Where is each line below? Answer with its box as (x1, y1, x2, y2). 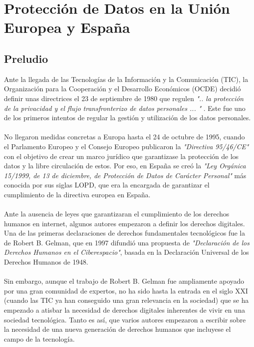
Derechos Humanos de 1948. (4, 257, 88, 267)
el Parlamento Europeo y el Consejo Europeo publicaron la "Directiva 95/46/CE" (4, 141, 249, 151)
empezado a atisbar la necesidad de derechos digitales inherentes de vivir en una (4, 305, 245, 315)
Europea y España (4, 17, 130, 37)
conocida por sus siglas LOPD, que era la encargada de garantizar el (4, 180, 210, 190)
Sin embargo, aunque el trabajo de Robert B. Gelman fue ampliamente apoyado (4, 276, 244, 286)
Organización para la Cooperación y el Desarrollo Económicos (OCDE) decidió (4, 83, 241, 94)
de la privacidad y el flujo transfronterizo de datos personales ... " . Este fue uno (4, 103, 246, 113)
